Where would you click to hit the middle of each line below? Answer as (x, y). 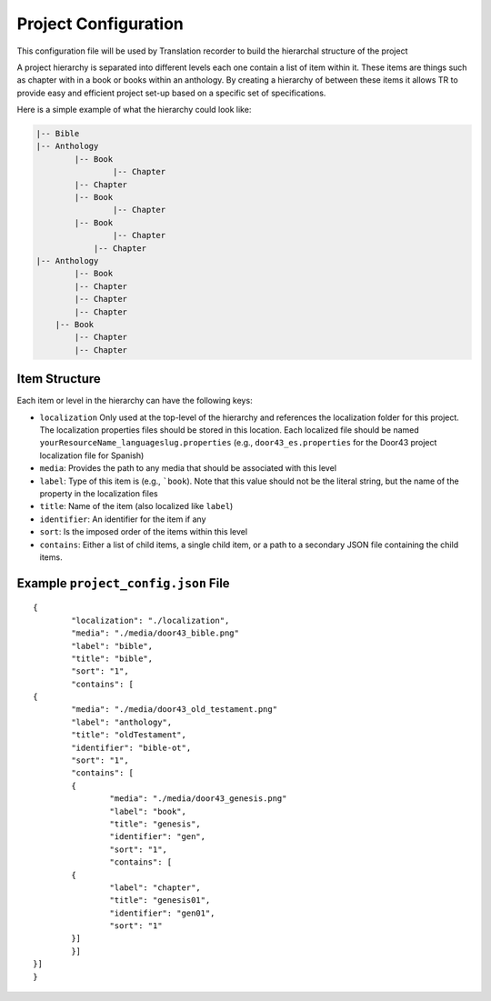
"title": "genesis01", (160, 901)
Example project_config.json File (124, 583)
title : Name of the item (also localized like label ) (136, 506)
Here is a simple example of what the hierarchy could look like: (134, 110)
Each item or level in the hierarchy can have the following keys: (135, 401)
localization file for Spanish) (92, 455)
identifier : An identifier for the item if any (123, 519)
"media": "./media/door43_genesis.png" (198, 799)
